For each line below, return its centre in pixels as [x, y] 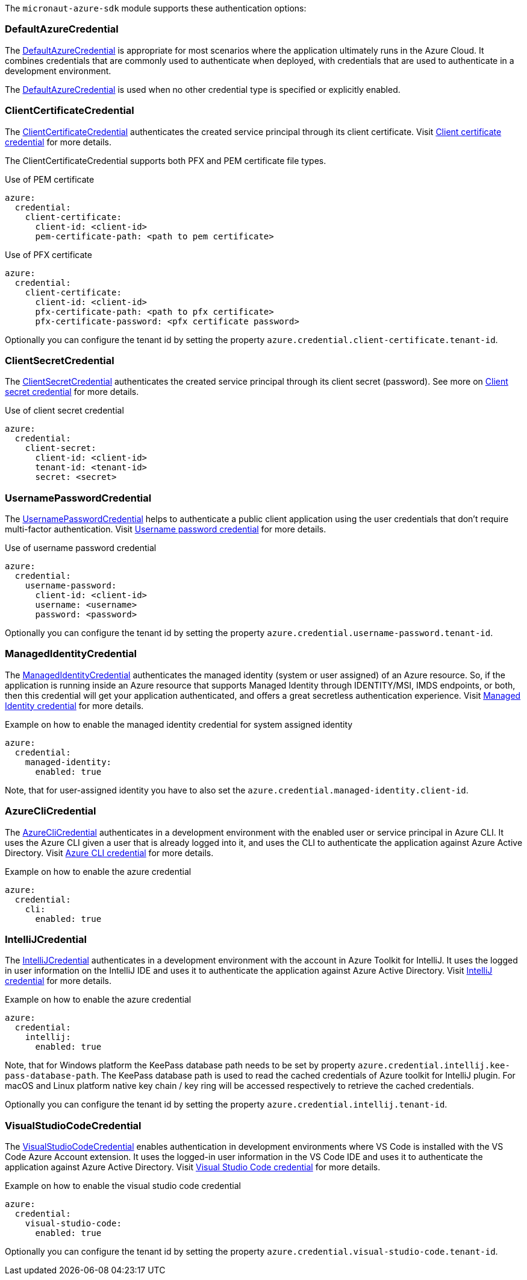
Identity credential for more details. [74, 705]
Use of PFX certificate [48, 254]
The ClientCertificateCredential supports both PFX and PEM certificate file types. [166, 160]
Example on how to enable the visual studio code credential [123, 1186]
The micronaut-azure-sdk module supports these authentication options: [156, 8]
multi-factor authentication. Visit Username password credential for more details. [166, 529]
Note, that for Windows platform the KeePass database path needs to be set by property [180, 1065]
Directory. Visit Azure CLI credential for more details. [109, 853]
